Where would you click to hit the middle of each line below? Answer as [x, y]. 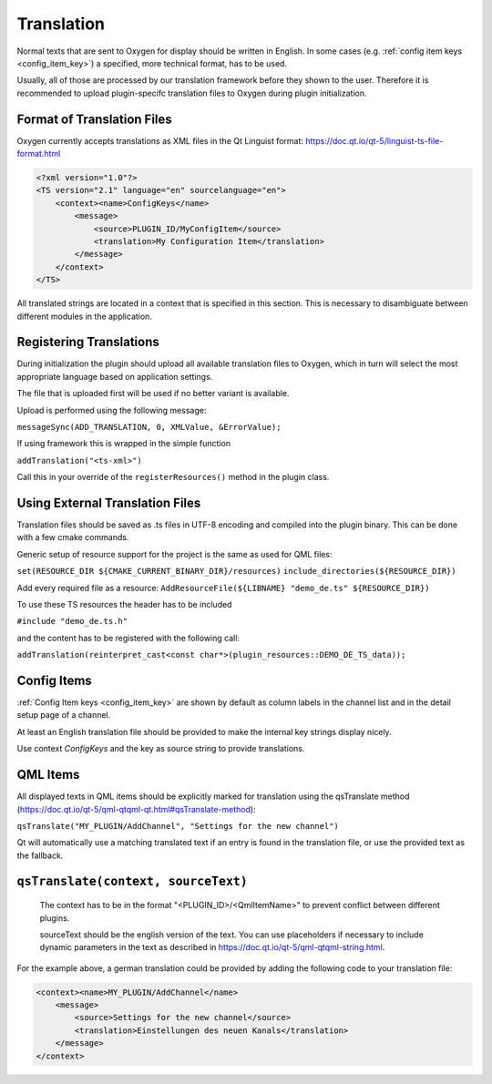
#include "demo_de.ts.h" [72, 621]
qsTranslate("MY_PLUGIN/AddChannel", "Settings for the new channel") [178, 826]
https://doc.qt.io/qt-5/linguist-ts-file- [374, 140]
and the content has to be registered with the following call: [128, 638]
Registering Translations [88, 342]
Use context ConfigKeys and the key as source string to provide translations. [161, 749]
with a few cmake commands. [73, 537]
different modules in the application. [84, 316]
